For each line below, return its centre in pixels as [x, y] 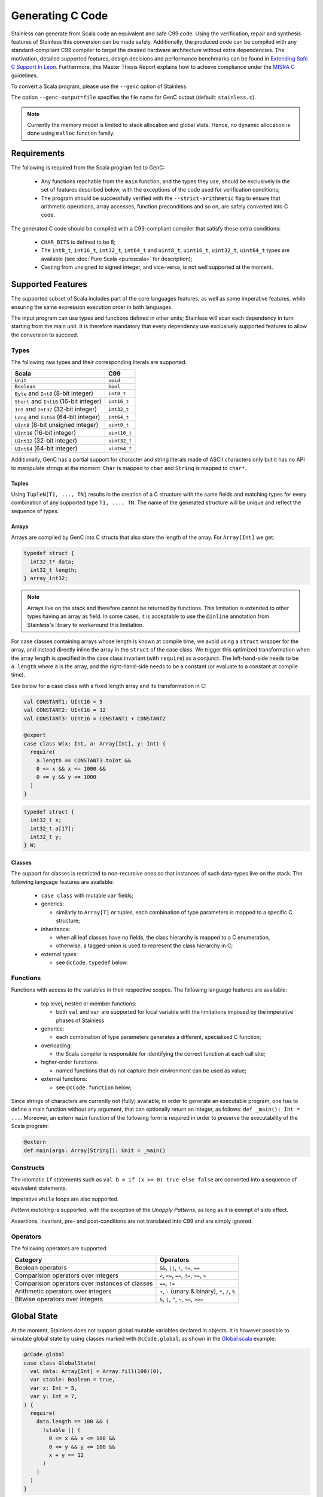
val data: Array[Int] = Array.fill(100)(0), [96, 1372]
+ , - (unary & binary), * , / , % [197, 1292]
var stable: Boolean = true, [73, 1380]
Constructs [28, 1168]
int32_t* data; [52, 562]
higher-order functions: [70, 1062]
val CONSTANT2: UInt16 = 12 [65, 710]
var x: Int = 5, [54, 1388]
